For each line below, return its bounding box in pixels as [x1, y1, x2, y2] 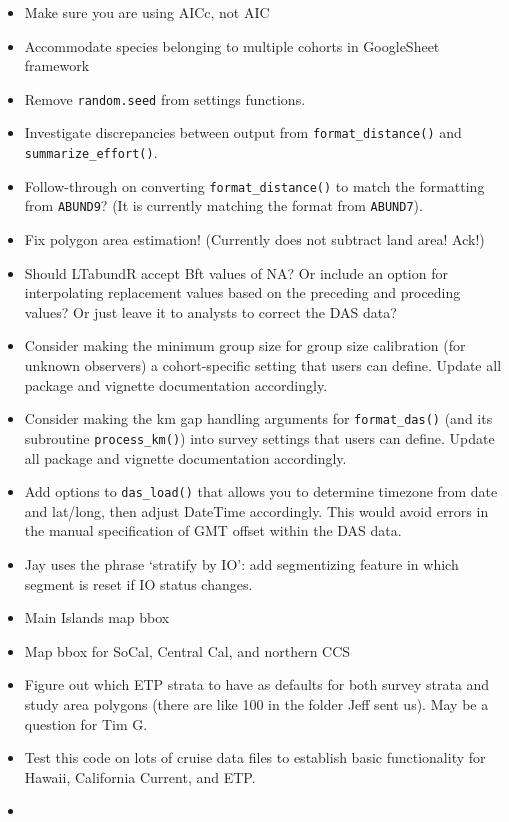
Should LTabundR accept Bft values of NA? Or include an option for [24, 262, 448, 283]
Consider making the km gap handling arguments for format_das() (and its [24, 408, 493, 429]
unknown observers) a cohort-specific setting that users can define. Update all [24, 355, 502, 376]
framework [24, 55, 90, 76]
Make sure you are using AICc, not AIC [24, 2, 270, 22]
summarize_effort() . [24, 142, 158, 163]
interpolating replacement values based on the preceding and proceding [24, 282, 461, 303]
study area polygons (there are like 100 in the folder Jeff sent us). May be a [24, 693, 489, 714]
